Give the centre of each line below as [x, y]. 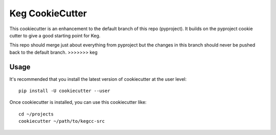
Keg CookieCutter [48, 13]
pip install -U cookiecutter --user [64, 91]
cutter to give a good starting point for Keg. [55, 35]
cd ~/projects [36, 114]
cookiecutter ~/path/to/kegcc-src [62, 121]
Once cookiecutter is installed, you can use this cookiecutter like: [78, 102]
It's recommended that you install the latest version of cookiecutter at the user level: [98, 79]
